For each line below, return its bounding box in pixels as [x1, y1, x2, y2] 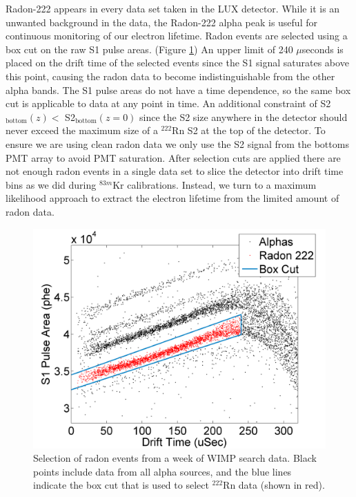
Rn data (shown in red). [223, 478, 325, 492]
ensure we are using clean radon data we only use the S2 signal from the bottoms [6, 136, 349, 151]
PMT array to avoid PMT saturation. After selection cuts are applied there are [6, 150, 341, 165]
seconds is [301, 41, 344, 56]
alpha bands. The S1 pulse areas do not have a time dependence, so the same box [6, 82, 351, 97]
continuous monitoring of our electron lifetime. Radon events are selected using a [6, 28, 348, 43]
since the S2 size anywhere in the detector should [139, 109, 348, 124]
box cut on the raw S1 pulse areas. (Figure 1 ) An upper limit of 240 [6, 41, 293, 56]
